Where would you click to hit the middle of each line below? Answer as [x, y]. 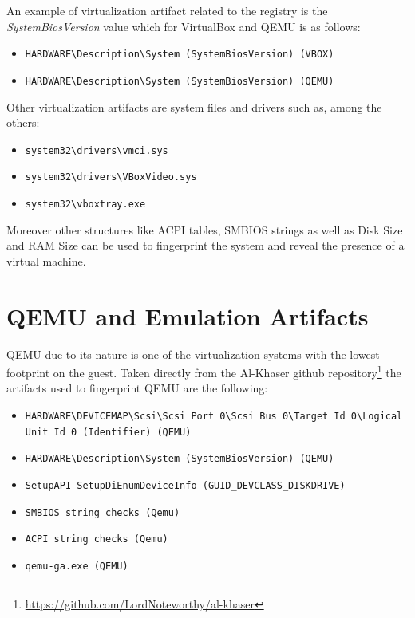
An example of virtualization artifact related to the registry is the [167, 10]
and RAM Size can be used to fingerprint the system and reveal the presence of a [206, 245]
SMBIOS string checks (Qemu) [103, 512]
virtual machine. [46, 260]
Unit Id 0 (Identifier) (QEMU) [108, 432]
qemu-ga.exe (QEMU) [77, 566]
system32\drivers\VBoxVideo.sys [111, 177]
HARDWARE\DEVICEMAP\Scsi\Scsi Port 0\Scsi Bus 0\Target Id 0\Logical [214, 416]
